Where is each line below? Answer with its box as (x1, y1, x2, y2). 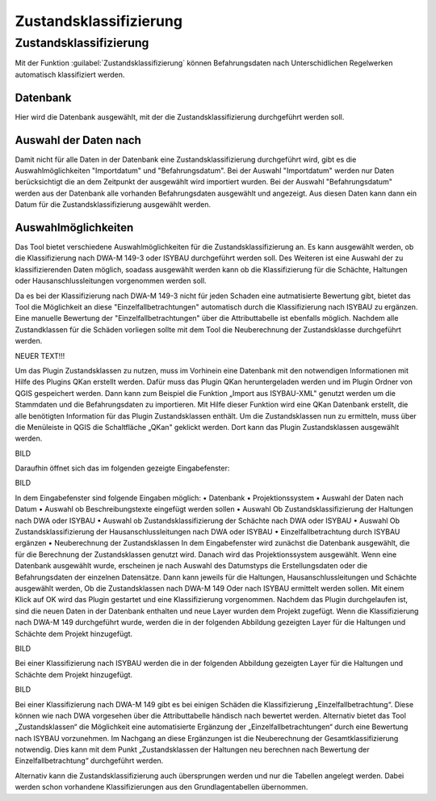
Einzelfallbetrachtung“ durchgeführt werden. (15, 756, 164, 765)
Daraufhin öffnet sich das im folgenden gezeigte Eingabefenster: (15, 463, 230, 473)
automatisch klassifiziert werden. (15, 70, 125, 79)
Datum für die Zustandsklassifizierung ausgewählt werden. (15, 200, 212, 209)
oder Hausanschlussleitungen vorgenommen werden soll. (15, 276, 207, 286)
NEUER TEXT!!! (15, 351, 65, 360)
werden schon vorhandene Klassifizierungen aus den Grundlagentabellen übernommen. (15, 782, 308, 792)
